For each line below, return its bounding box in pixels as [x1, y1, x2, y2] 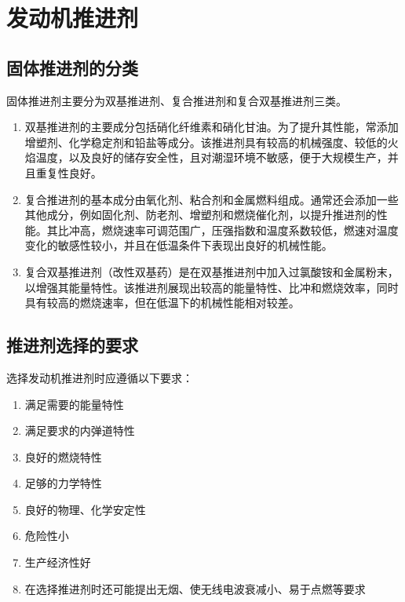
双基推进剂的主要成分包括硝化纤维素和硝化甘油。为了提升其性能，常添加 [24, 119, 399, 135]
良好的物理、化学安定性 [24, 501, 146, 517]
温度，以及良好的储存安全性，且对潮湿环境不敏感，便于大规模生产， [35, 149, 388, 166]
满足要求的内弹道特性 [24, 422, 135, 439]
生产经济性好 [24, 554, 91, 571]
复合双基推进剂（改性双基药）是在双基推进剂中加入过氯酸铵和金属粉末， [24, 263, 399, 279]
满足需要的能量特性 [24, 396, 124, 412]
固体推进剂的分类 [6, 55, 138, 79]
